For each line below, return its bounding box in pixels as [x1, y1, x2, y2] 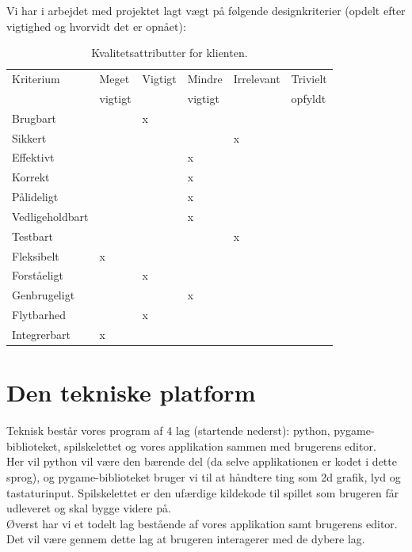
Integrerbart [12, 326, 71, 342]
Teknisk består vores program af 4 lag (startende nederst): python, [6, 422, 330, 439]
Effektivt [12, 149, 55, 166]
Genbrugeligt [12, 287, 75, 303]
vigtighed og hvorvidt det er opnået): [6, 17, 186, 34]
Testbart [12, 227, 53, 244]
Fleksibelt [12, 247, 59, 264]
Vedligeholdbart [12, 207, 89, 224]
